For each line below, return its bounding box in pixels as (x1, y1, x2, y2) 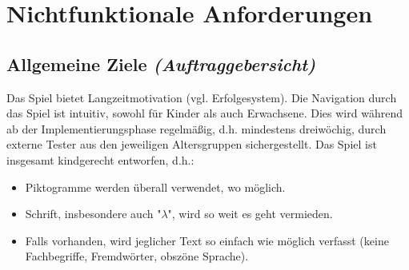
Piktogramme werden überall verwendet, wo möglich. (25, 178, 286, 195)
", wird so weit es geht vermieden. (167, 205, 333, 222)
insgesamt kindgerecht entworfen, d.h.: (6, 151, 194, 168)
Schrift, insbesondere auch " (25, 205, 162, 222)
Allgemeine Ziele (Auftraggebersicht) (6, 51, 316, 76)
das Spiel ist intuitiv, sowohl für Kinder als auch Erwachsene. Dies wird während (6, 105, 403, 121)
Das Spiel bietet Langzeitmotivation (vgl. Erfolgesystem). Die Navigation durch (6, 89, 397, 105)
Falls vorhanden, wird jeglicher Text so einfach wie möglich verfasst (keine (25, 232, 389, 248)
